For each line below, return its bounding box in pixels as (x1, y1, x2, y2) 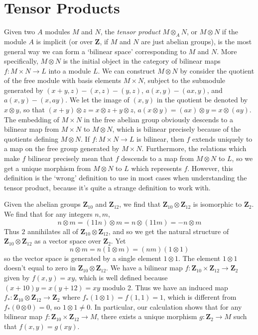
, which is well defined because (75, 272, 168, 282)
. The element (178, 252, 221, 263)
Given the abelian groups (4, 199, 81, 209)
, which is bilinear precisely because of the (112, 124, 241, 134)
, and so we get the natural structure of (108, 226, 229, 236)
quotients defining (4, 133, 58, 144)
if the (222, 26, 239, 37)
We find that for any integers (4, 209, 93, 219)
